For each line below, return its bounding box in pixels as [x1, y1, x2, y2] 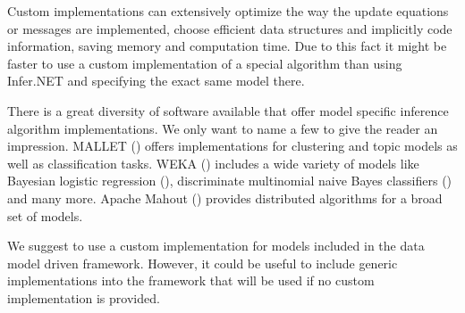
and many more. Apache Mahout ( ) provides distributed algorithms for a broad [7, 188, 443, 207]
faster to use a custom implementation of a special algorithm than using [7, 54, 402, 72]
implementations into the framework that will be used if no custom [7, 271, 375, 290]
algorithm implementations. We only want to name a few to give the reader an [7, 119, 438, 137]
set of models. [7, 206, 83, 225]
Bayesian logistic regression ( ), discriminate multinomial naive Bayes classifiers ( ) [7, 171, 452, 190]
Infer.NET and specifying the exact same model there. [7, 71, 305, 90]
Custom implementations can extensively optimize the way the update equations [7, 2, 449, 20]
